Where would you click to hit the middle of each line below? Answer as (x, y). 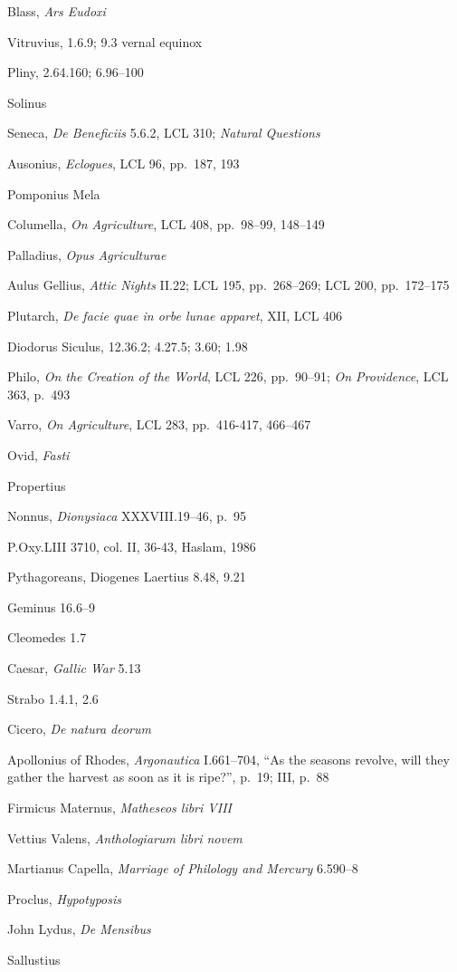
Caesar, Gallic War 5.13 (74, 668)
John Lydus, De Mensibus (79, 929)
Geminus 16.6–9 (52, 606)
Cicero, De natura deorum (79, 729)
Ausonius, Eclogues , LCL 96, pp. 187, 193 (124, 163)
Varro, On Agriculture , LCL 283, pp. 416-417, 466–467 (159, 424)
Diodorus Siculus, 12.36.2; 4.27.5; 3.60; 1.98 (128, 346)
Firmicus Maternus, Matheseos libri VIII (119, 808)
